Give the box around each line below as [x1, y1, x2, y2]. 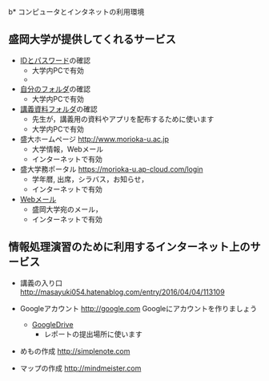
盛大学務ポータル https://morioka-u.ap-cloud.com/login [19, 164, 203, 174]
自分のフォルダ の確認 [19, 83, 90, 94]
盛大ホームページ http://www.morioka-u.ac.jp [19, 134, 170, 144]
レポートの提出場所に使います [43, 329, 143, 338]
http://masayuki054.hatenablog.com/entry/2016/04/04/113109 [19, 287, 226, 297]
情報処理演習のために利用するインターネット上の [8, 240, 251, 254]
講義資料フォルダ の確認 [19, 103, 98, 114]
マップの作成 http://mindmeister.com [19, 363, 142, 373]
